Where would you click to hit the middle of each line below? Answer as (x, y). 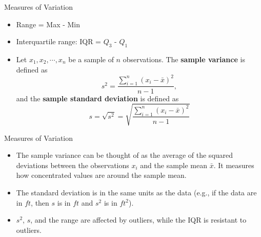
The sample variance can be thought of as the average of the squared (125, 155)
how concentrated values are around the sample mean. (101, 175)
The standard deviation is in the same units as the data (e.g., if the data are (136, 193)
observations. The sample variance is (184, 59)
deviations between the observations (73, 165)
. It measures (234, 165)
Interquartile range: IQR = (59, 41)
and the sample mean (174, 165)
